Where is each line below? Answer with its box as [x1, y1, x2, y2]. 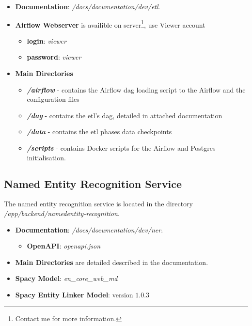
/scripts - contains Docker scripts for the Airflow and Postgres [27, 143, 216, 153]
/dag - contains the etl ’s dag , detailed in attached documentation [27, 110, 222, 120]
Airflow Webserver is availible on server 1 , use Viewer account [15, 18, 205, 30]
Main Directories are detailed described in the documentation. [15, 257, 208, 267]
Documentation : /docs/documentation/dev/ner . [15, 224, 163, 234]
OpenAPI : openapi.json [27, 241, 101, 251]
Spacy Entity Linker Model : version [15, 289, 133, 299]
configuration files [27, 94, 79, 104]
